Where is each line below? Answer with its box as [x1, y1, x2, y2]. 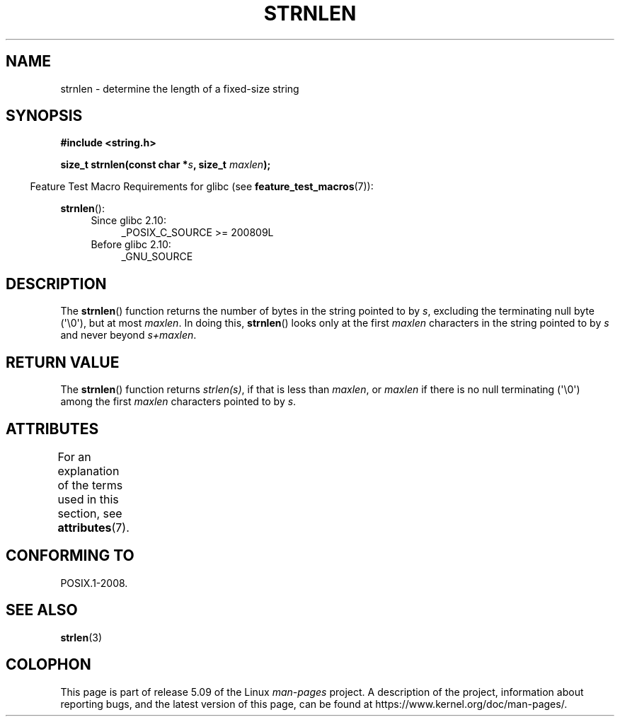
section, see [57, 506, 122, 520]
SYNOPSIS [6, 107, 83, 125]
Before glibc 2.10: [91, 238, 171, 251]
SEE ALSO [6, 601, 78, 619]
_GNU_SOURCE [121, 250, 193, 263]
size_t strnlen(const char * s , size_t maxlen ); [60, 158, 271, 171]
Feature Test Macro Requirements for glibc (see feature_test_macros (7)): [30, 180, 374, 193]
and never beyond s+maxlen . [60, 329, 197, 342]
